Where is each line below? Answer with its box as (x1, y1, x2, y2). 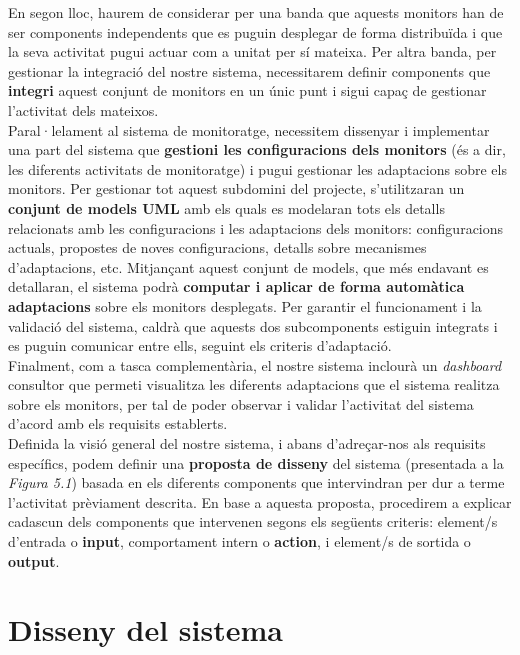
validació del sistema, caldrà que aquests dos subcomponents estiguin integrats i (8, 315, 498, 336)
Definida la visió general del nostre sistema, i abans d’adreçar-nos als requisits (8, 433, 486, 454)
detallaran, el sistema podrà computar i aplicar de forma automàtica (8, 276, 465, 297)
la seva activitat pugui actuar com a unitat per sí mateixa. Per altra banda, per (8, 41, 497, 62)
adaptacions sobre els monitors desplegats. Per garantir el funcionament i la (8, 295, 482, 316)
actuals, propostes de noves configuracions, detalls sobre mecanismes (8, 237, 427, 258)
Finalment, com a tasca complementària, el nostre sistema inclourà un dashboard (8, 354, 502, 375)
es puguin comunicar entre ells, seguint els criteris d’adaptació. (8, 335, 392, 356)
